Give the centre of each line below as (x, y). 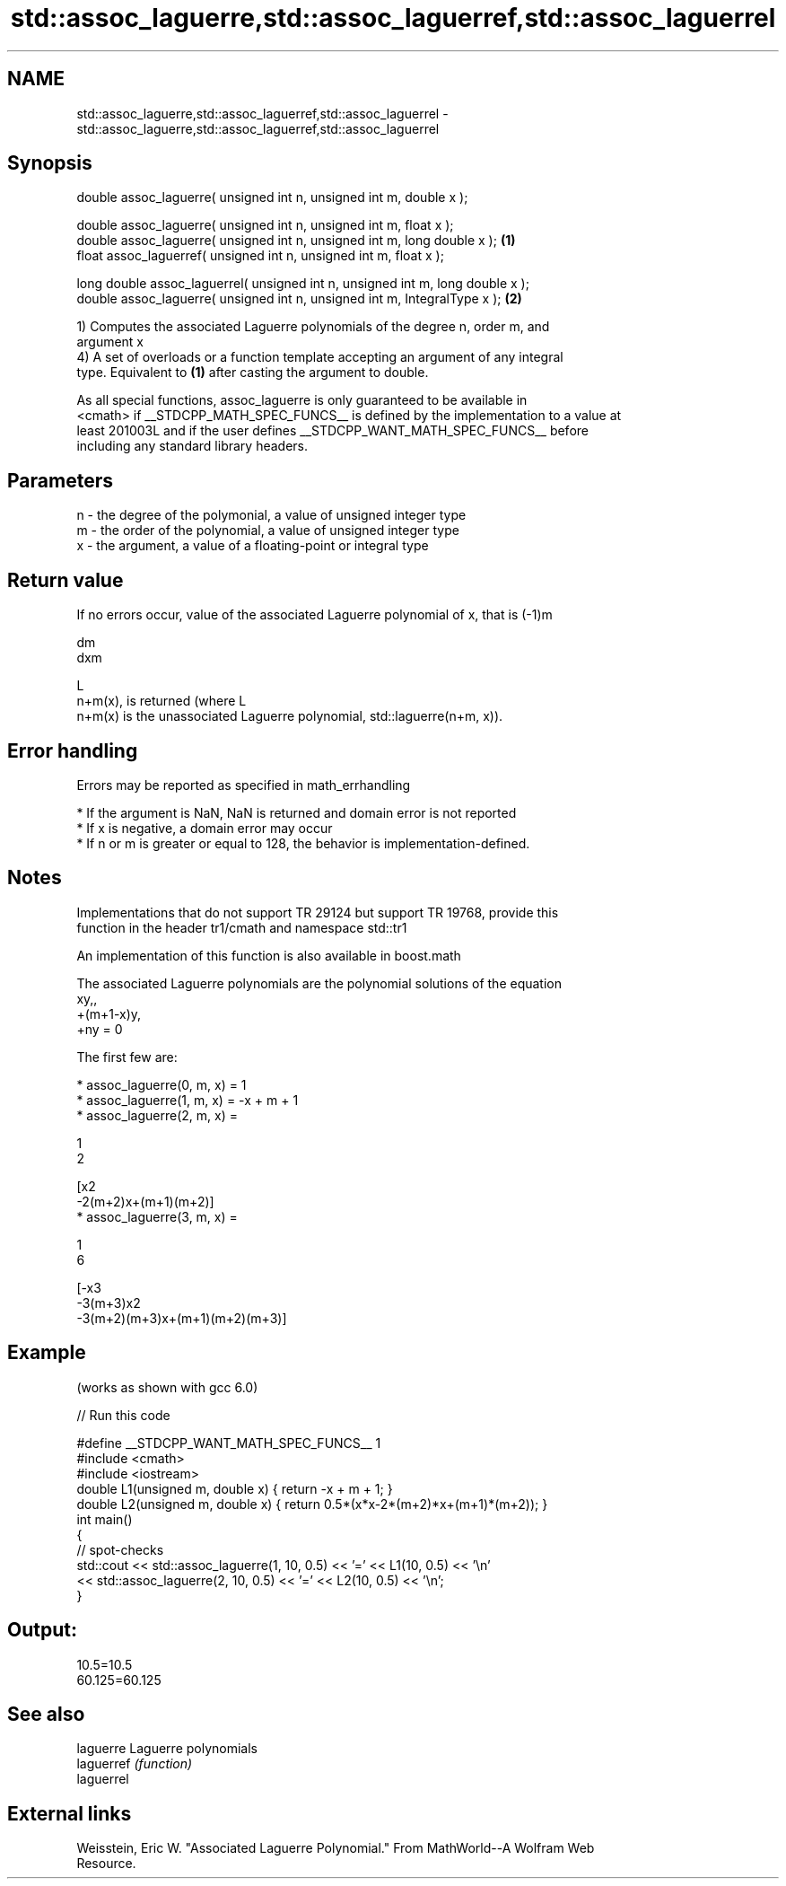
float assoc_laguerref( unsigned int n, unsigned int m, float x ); (260, 256)
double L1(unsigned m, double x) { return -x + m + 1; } (235, 1488)
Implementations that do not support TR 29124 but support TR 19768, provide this (318, 912)
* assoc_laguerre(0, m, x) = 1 (162, 1084)
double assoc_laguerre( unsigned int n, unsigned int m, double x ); (272, 197)
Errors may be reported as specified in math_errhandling (244, 785)
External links (70, 1813)
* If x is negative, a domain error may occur (205, 828)
